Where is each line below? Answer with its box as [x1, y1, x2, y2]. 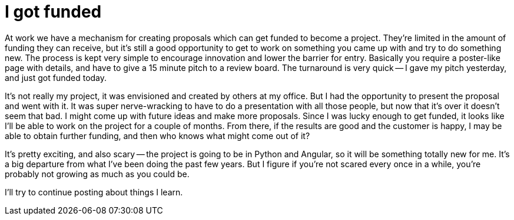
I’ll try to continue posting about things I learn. [5, 187, 183, 197]
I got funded [5, 2, 102, 22]
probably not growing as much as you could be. [5, 168, 190, 179]
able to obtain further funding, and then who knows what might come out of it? [5, 130, 310, 141]
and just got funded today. [5, 72, 107, 83]
